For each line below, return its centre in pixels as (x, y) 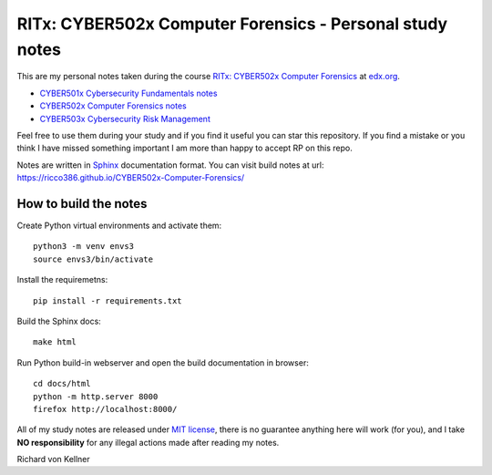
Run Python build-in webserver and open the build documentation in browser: (163, 362)
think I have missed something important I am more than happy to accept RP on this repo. (184, 148)
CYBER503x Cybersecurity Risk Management (125, 119)
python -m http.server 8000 (96, 396)
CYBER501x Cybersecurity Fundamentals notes (128, 93)
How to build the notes (82, 204)
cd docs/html (62, 384)
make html (55, 342)
